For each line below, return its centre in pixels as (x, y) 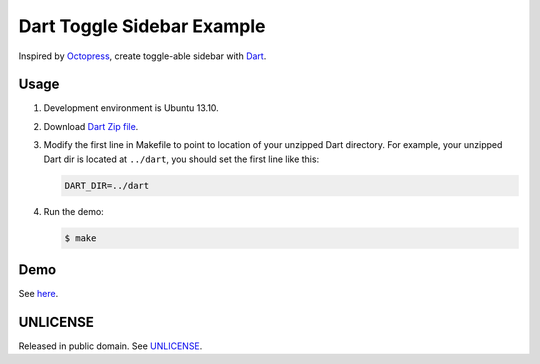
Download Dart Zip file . (91, 126)
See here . (38, 294)
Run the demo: (73, 211)
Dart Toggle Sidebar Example (142, 26)
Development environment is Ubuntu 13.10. (131, 108)
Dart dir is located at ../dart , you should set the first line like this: (181, 159)
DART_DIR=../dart (107, 185)
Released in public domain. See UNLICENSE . (110, 346)
